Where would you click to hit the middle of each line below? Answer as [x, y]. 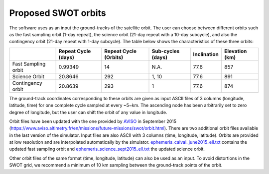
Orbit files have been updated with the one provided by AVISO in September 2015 [93, 121]
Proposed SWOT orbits [58, 13]
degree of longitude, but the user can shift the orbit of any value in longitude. [88, 112]
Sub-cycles [166, 51]
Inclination [206, 54]
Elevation [236, 51]
